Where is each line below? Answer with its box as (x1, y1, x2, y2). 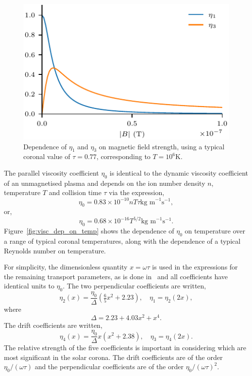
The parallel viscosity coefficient (4, 168, 99, 178)
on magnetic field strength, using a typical (99, 141, 225, 151)
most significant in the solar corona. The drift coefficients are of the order (4, 352, 223, 362)
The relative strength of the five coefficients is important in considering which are (4, 342, 247, 353)
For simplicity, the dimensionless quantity (4, 262, 128, 272)
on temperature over (185, 226, 246, 236)
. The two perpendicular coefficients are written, (63, 281, 206, 291)
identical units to (4, 281, 54, 291)
